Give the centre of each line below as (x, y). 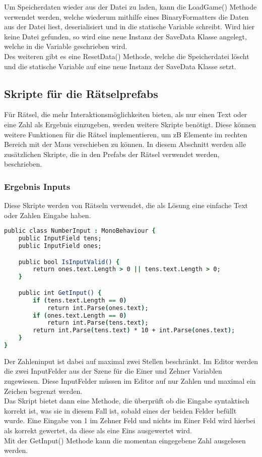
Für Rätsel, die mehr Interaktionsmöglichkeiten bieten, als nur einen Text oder (126, 114)
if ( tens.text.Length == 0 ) (80, 300)
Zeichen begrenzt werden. (43, 391)
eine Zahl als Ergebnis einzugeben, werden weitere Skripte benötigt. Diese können (130, 124)
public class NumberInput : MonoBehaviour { (80, 231)
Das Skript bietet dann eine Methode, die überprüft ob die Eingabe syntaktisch (127, 401)
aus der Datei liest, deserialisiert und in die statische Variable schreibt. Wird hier (129, 27)
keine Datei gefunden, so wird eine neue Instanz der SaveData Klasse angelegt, (125, 36)
